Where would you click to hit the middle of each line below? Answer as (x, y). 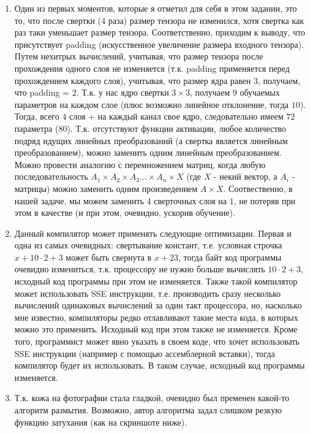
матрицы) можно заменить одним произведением (106, 188)
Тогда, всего (37, 116)
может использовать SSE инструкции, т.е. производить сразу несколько (148, 293)
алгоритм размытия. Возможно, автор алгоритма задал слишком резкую (148, 410)
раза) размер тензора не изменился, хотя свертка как (206, 20)
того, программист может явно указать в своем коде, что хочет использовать (157, 341)
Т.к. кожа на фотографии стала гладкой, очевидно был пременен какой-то (152, 398)
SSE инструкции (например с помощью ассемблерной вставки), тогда (145, 353)
